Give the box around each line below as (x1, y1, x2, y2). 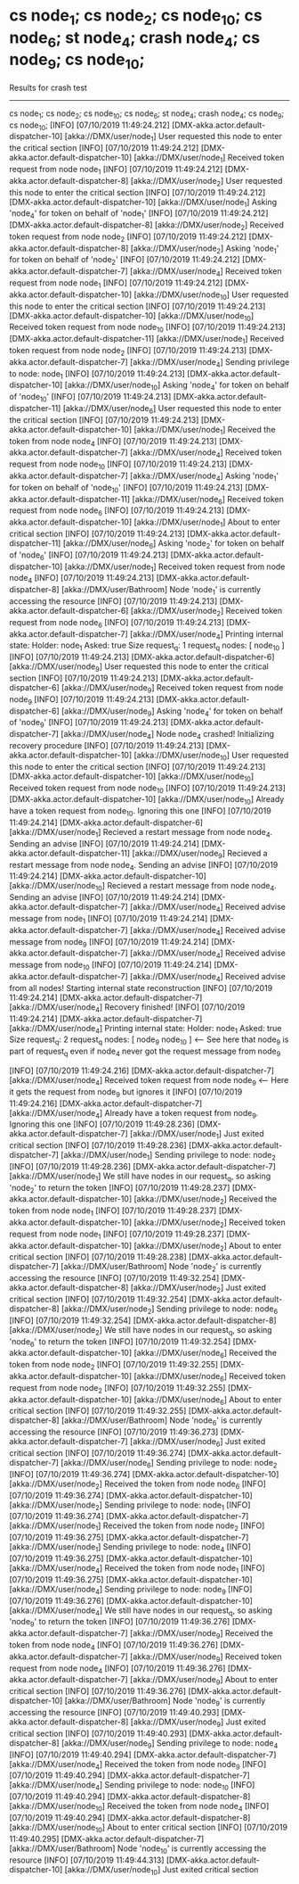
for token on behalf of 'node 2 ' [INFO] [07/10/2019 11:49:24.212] (9, 254, 240, 268)
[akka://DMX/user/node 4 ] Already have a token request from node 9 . (9, 1107, 259, 1120)
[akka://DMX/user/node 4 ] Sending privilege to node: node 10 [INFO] (9, 1780, 255, 1793)
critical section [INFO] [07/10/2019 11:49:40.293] (9, 1728, 188, 1739)
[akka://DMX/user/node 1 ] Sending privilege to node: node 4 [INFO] (9, 1541, 252, 1555)
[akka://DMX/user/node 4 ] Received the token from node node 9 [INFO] (9, 1758, 267, 1772)
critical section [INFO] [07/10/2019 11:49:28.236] (9, 1140, 187, 1151)
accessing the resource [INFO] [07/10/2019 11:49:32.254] (9, 1273, 220, 1284)
